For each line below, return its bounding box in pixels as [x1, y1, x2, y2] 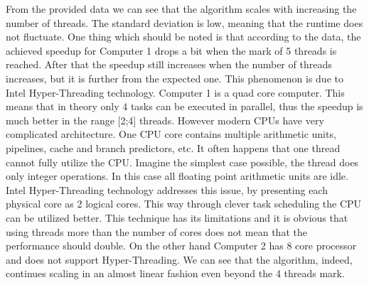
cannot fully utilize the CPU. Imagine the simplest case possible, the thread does [6, 154, 359, 169]
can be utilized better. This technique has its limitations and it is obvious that [6, 210, 348, 225]
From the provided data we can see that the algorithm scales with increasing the [6, 1, 357, 16]
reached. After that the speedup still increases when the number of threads [6, 57, 332, 72]
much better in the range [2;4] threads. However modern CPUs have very [6, 112, 324, 127]
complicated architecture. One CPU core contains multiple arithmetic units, [6, 127, 336, 141]
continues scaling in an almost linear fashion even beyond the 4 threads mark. [6, 266, 345, 281]
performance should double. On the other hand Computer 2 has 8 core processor [6, 238, 357, 253]
